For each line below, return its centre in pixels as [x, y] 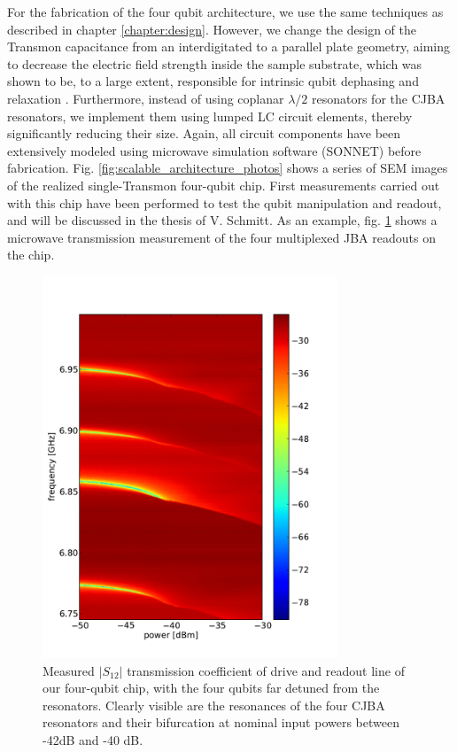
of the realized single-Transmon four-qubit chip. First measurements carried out [224, 185]
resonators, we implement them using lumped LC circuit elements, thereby [210, 116]
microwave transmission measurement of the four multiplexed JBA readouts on [221, 237]
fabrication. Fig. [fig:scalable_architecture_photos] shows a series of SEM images [228, 168]
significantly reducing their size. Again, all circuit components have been [204, 133]
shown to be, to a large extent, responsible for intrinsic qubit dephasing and [213, 81]
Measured [69, 670]
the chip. [31, 255]
